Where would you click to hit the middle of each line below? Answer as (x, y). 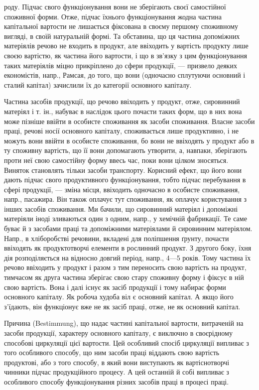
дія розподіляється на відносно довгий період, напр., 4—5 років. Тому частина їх (128, 257)
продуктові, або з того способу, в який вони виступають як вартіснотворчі (117, 362)
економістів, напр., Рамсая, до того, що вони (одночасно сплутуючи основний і (125, 75)
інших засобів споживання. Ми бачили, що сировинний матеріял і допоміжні (121, 208)
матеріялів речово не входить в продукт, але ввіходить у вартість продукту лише (126, 46)
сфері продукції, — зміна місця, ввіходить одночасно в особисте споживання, (122, 189)
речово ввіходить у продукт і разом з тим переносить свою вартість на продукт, (125, 267)
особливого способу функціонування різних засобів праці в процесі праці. (117, 381)
